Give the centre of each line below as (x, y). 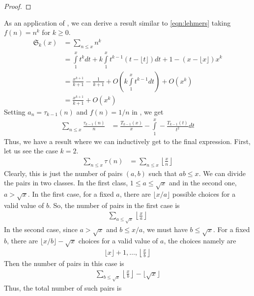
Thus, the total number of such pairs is (63, 287)
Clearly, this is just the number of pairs (63, 173)
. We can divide (222, 173)
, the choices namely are (200, 241)
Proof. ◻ (18, 6)
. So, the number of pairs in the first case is (114, 205)
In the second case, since (41, 229)
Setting (15, 111)
